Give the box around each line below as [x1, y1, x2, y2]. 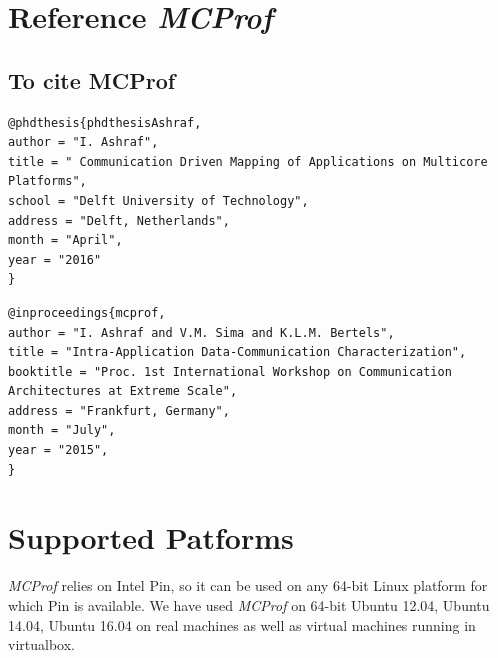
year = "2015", [8, 443, 109, 458]
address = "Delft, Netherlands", [8, 213, 230, 228]
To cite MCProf [8, 64, 176, 95]
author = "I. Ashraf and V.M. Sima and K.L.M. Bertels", [8, 325, 395, 340]
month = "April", [8, 233, 123, 248]
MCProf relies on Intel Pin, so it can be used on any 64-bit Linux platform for [8, 575, 488, 596]
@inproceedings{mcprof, [8, 305, 166, 320]
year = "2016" [8, 252, 102, 267]
